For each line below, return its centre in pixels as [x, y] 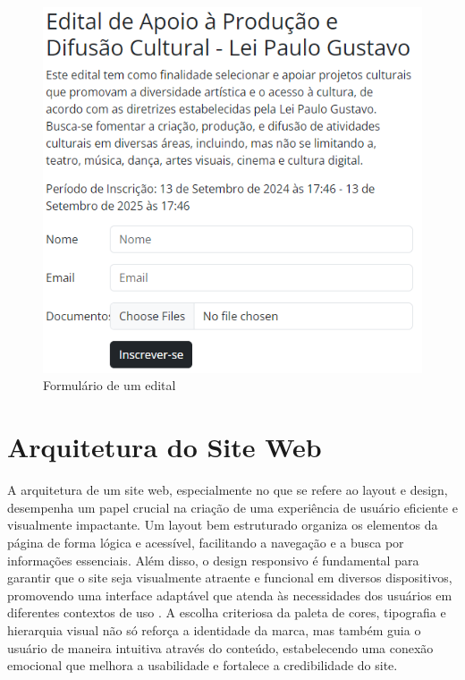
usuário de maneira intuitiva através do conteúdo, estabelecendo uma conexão [220, 647]
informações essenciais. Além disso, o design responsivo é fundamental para [213, 560]
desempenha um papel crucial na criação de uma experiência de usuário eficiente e [232, 507]
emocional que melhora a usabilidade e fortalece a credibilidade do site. [203, 665]
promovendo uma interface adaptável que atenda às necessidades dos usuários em [230, 595]
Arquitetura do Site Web [165, 447]
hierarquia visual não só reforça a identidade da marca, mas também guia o [214, 629]
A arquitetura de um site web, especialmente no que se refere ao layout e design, [228, 490]
